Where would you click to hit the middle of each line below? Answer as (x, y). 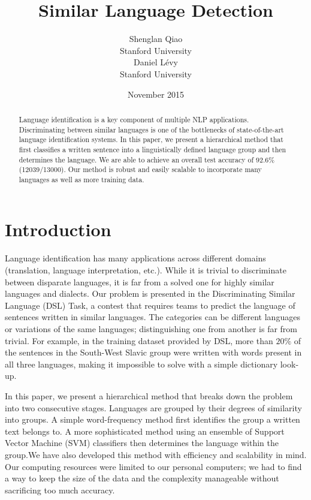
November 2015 (156, 94)
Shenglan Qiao (156, 39)
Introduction (58, 229)
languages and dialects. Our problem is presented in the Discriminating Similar (150, 293)
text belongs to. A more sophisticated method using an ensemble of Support (145, 431)
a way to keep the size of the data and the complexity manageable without (142, 478)
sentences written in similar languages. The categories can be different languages (153, 317)
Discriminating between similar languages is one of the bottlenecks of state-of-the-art (151, 129)
